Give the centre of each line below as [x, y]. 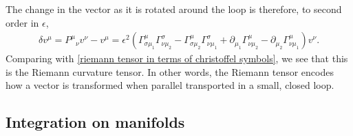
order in [22, 22]
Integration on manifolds [95, 122]
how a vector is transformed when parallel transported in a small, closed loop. [170, 85]
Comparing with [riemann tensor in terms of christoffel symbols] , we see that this [177, 58]
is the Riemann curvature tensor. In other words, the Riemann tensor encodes [170, 71]
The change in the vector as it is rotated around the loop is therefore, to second [174, 9]
